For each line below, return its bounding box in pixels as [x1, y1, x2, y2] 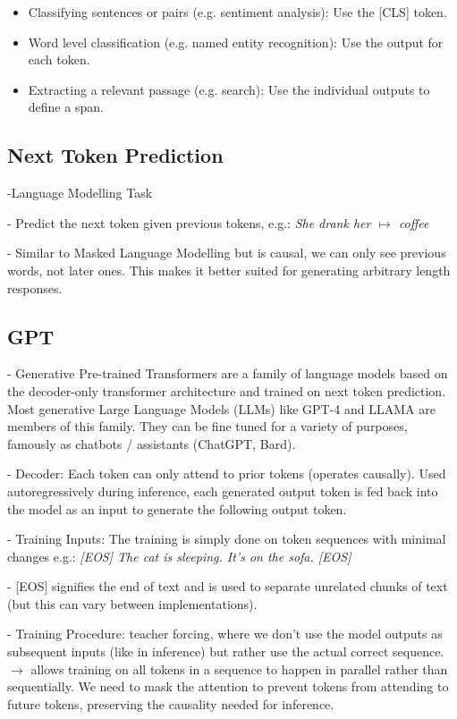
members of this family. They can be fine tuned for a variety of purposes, [7, 417, 408, 436]
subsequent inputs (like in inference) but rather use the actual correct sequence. [7, 642, 444, 661]
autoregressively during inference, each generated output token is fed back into [7, 481, 438, 500]
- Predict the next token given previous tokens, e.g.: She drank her [7, 213, 371, 232]
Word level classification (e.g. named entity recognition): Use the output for [28, 32, 444, 51]
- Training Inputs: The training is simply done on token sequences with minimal [7, 529, 446, 548]
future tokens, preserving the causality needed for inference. [7, 694, 334, 713]
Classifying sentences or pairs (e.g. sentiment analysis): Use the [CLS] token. [28, 3, 447, 21]
